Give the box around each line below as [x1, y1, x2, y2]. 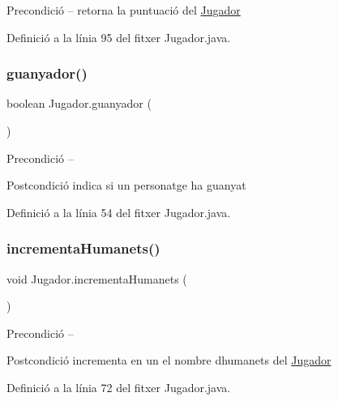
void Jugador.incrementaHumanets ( [6, 270, 187, 287]
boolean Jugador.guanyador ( [6, 95, 152, 112]
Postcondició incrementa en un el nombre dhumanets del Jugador [6, 352, 332, 369]
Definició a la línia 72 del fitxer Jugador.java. [6, 378, 231, 395]
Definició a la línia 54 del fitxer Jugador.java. [6, 203, 231, 220]
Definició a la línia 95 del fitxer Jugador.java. [6, 28, 231, 45]
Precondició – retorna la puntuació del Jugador [6, 2, 241, 18]
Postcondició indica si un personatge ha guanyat [6, 177, 246, 194]
